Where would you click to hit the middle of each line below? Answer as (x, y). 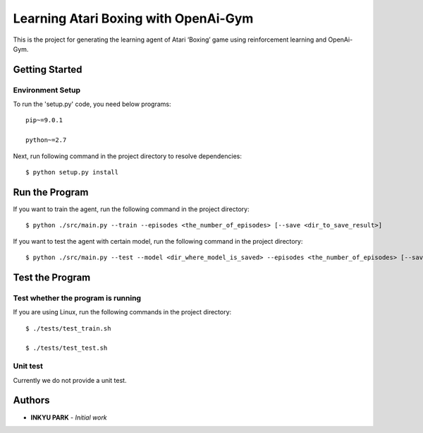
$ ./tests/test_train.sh (68, 328)
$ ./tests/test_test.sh (67, 348)
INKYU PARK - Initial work (69, 417)
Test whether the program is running (77, 298)
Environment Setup (47, 90)
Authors (31, 400)
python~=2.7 (46, 140)
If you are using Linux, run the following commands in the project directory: (122, 312)
